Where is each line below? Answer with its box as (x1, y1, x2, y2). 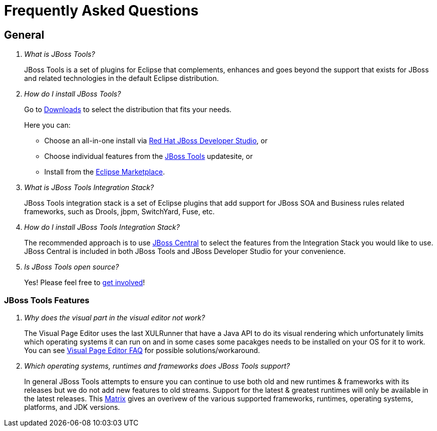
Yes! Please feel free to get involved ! (24, 278, 145, 287)
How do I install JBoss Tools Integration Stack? (24, 223, 180, 232)
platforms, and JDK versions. (24, 402, 120, 411)
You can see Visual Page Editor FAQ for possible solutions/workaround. (24, 346, 260, 355)
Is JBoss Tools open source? (24, 263, 119, 272)
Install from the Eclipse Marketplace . (44, 167, 165, 177)
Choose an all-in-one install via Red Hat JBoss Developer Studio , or (44, 136, 268, 145)
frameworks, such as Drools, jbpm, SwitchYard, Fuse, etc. (24, 207, 215, 216)
